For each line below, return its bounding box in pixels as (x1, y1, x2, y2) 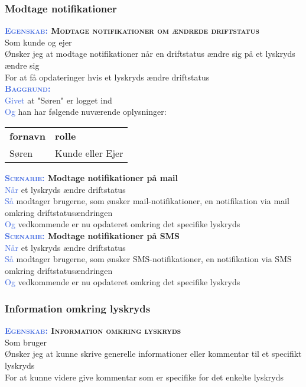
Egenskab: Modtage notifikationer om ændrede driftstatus (5, 24, 259, 37)
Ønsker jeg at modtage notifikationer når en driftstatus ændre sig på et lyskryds (5, 47, 295, 60)
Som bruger (5, 336, 47, 348)
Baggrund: (5, 82, 51, 95)
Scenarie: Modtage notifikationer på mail (5, 171, 178, 183)
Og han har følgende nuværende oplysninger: (5, 105, 167, 118)
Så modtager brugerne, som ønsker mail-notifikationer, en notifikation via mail (5, 195, 289, 207)
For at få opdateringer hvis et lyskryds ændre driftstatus (5, 70, 210, 83)
